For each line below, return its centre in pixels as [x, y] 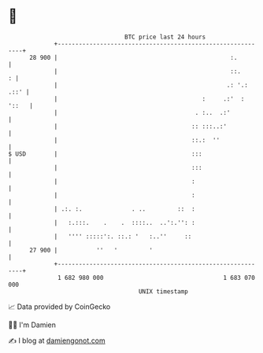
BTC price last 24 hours [165, 37]
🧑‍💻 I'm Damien [32, 325]
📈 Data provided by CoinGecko [59, 307]
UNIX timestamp [163, 291]
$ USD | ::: [105, 154]
